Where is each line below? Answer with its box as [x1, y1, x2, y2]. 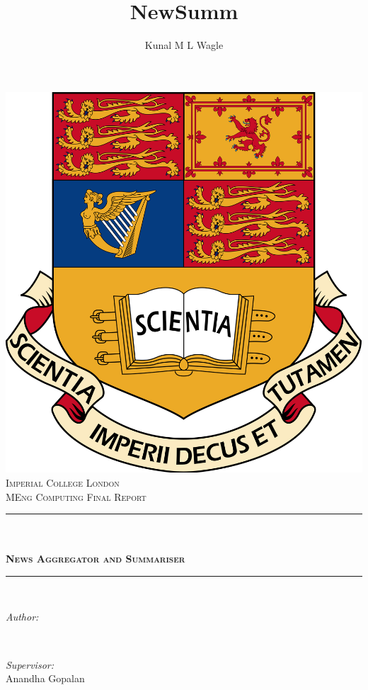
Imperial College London [6, 475, 120, 490]
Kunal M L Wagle [144, 38, 224, 52]
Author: [6, 609, 39, 624]
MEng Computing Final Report [6, 489, 146, 504]
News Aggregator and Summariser [6, 551, 185, 566]
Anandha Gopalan [6, 671, 85, 686]
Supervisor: [6, 657, 54, 672]
